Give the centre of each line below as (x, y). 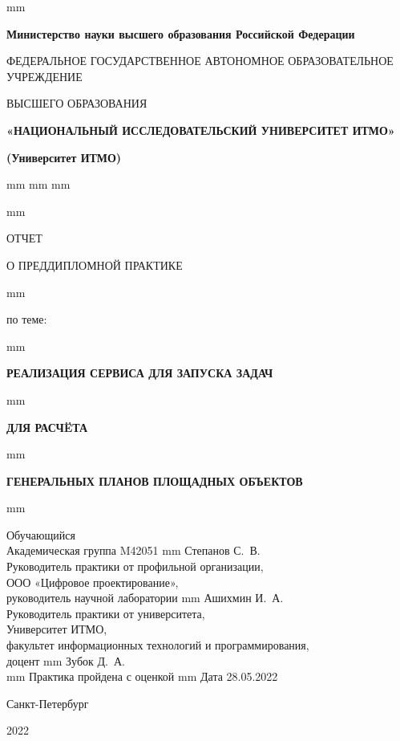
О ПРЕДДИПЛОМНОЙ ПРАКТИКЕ (95, 265)
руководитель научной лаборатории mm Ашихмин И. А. (145, 598)
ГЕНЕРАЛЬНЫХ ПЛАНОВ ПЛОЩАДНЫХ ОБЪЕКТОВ (155, 480)
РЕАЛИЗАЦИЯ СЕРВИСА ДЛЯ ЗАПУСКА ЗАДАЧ (140, 373)
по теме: (27, 319)
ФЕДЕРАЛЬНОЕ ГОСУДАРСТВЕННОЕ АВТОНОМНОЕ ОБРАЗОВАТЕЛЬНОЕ (200, 61)
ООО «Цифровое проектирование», (93, 582)
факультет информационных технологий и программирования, (158, 645)
